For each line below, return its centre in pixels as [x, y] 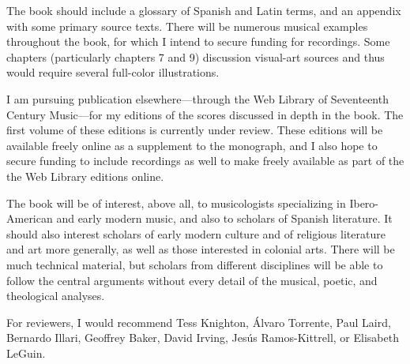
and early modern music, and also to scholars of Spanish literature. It [224, 218]
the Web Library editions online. [85, 176]
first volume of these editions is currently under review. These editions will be [195, 130]
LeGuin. [26, 353]
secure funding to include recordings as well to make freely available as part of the [205, 161]
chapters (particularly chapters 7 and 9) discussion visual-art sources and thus [196, 56]
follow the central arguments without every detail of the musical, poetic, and [192, 280]
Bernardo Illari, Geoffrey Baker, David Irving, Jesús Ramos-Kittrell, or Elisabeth [203, 338]
